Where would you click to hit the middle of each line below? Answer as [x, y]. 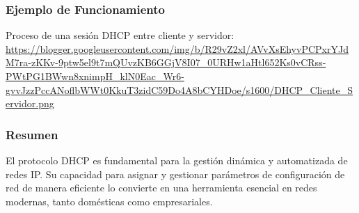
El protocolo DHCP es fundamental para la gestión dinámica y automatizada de [177, 160]
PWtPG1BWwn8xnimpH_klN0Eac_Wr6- [95, 76]
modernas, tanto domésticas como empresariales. [109, 201]
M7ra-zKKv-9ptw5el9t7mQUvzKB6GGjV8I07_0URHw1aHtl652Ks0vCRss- [166, 62]
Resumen [32, 134]
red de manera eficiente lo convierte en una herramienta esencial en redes [161, 188]
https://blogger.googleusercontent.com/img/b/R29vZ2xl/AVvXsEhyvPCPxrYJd [177, 48]
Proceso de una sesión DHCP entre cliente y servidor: [120, 35]
